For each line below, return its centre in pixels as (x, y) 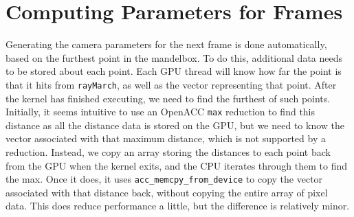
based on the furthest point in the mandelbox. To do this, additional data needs (174, 57)
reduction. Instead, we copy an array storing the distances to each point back (168, 152)
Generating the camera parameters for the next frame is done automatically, (166, 44)
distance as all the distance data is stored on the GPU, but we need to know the (175, 125)
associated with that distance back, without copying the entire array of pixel (167, 192)
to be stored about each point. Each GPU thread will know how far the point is (174, 71)
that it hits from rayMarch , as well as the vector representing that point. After (171, 84)
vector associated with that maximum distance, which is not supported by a (166, 138)
